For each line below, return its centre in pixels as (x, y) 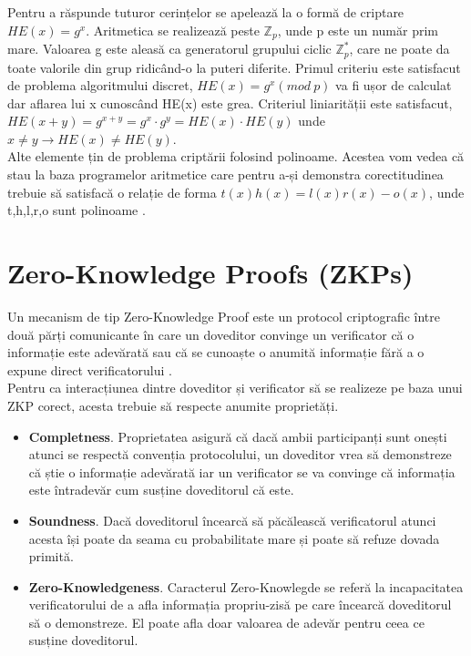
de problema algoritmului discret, (100, 85)
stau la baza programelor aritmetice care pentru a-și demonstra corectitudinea (225, 174)
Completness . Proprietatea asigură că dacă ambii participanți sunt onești (238, 436)
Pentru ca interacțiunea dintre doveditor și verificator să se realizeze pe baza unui (235, 388)
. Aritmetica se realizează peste (173, 30)
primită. (51, 556)
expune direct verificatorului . (90, 369)
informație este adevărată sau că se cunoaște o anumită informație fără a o (216, 352)
